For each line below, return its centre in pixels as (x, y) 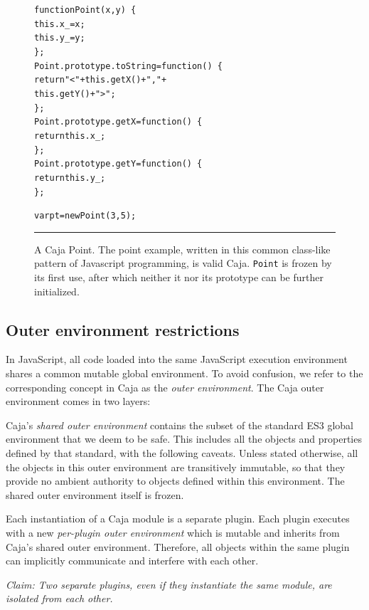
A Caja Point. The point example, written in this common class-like (182, 249)
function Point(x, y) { (85, 10)
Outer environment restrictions (123, 329)
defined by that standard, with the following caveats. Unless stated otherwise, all (182, 453)
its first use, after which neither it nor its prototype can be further (179, 277)
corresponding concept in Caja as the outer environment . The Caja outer (165, 387)
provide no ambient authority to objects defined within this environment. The (175, 481)
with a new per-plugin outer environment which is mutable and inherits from (173, 533)
